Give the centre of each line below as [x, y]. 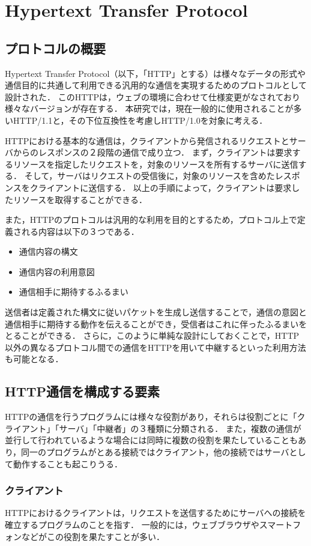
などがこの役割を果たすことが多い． [93, 536]
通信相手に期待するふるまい [74, 292]
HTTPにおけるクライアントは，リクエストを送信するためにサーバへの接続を [155, 513]
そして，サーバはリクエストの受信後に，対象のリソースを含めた [149, 176]
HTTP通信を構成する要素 [83, 391]
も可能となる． [34, 359]
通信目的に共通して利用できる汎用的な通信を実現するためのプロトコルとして [156, 85]
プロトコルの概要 [55, 48]
